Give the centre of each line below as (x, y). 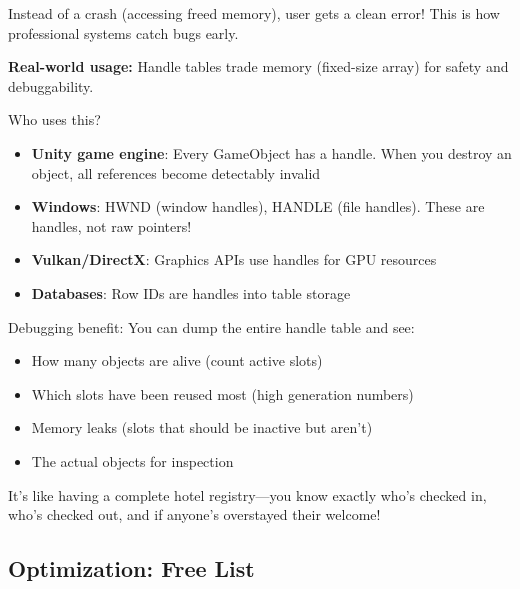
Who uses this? (54, 119)
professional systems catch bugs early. (123, 32)
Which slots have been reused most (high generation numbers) (222, 393)
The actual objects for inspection (132, 460)
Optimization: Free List (131, 568)
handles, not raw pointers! (111, 225)
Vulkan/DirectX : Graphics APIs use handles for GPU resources (234, 259)
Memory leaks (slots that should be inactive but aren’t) (202, 427)
